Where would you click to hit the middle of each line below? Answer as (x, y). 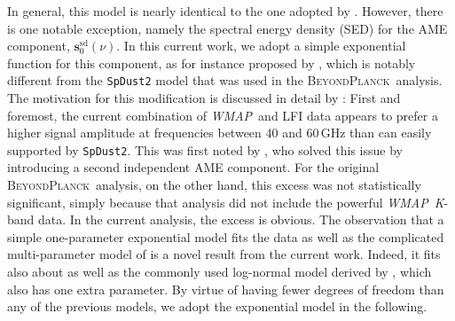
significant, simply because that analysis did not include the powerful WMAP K (226, 202)
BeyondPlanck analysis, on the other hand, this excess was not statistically (214, 185)
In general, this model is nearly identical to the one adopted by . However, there (225, 11)
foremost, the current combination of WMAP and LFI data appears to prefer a (223, 115)
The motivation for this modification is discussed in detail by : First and (204, 98)
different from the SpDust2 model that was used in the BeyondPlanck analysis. (225, 80)
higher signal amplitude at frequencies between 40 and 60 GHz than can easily (220, 133)
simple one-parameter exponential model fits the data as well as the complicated (226, 236)
